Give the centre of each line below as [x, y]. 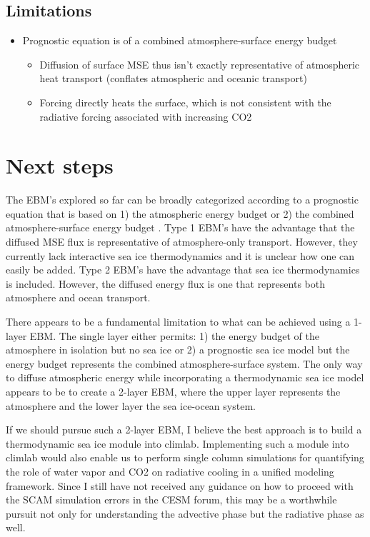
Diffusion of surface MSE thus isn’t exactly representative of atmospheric [200, 64]
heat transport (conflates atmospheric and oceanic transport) [173, 78]
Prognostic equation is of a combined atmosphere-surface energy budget [180, 40]
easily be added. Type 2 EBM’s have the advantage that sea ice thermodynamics [183, 270]
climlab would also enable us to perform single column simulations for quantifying [185, 457]
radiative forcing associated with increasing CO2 [146, 116]
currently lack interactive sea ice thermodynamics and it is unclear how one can [180, 255]
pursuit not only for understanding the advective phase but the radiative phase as [185, 513]
